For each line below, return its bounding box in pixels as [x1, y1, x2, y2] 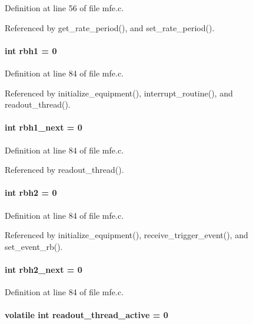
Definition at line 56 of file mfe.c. [5, 2, 124, 14]
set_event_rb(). [5, 240, 63, 252]
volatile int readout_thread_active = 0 [5, 309, 168, 321]
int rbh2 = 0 [5, 186, 57, 199]
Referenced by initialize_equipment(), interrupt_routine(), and [5, 86, 233, 99]
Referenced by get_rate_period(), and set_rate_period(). [5, 21, 215, 34]
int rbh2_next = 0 [5, 263, 82, 275]
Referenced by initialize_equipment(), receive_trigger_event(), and [5, 229, 248, 241]
